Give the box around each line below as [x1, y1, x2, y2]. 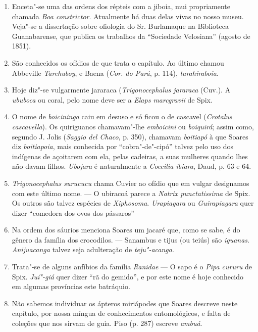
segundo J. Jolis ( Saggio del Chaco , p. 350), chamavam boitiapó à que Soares [12, 131, 248, 141]
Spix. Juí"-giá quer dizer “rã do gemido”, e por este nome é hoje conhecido [12, 271, 243, 281]
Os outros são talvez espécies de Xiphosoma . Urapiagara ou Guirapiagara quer [12, 198, 254, 208]
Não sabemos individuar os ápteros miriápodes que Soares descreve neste [12, 298, 238, 308]
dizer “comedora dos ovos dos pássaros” [12, 207, 134, 218]
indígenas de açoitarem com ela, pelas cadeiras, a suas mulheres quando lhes [12, 151, 248, 161]
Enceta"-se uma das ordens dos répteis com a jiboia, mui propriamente [12, 1, 230, 11]
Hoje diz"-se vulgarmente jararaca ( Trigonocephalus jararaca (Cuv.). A [12, 84, 231, 95]
